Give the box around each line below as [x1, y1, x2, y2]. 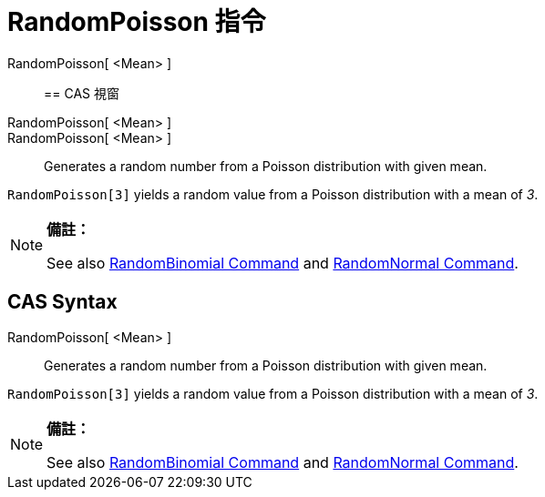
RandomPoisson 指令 [7, 6, 266, 37]
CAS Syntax [7, 290, 118, 314]
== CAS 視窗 [44, 85, 119, 101]
